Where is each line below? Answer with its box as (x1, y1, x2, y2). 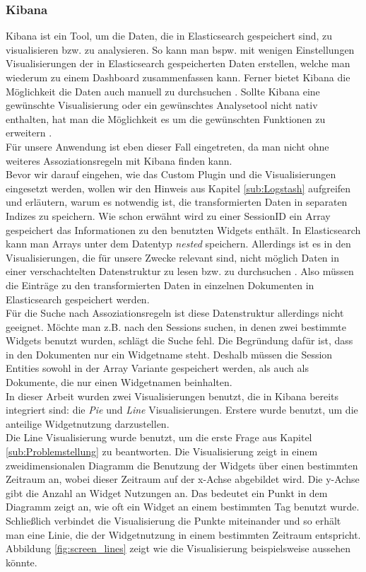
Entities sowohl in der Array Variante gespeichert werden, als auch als (6, 361, 309, 375)
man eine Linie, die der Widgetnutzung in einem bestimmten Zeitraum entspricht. (6, 527, 361, 542)
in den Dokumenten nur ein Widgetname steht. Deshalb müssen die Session (6, 346, 333, 361)
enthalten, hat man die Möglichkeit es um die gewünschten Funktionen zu (6, 111, 326, 126)
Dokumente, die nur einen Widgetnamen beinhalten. (6, 375, 232, 390)
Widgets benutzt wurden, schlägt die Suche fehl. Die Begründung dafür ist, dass (6, 333, 353, 348)
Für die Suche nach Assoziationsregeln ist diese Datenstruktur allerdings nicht (6, 305, 344, 320)
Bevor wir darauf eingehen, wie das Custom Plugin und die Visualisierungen (6, 167, 336, 182)
